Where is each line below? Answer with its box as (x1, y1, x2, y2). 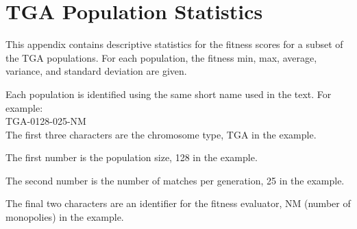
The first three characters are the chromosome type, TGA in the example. (5, 127, 317, 141)
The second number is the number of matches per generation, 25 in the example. (5, 173, 345, 187)
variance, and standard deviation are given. (5, 64, 187, 78)
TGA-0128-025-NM (5, 114, 86, 128)
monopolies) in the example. (5, 210, 124, 224)
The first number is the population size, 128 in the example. (5, 150, 258, 165)
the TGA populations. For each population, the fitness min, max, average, (5, 50, 317, 64)
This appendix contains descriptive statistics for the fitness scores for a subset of (5, 37, 343, 51)
